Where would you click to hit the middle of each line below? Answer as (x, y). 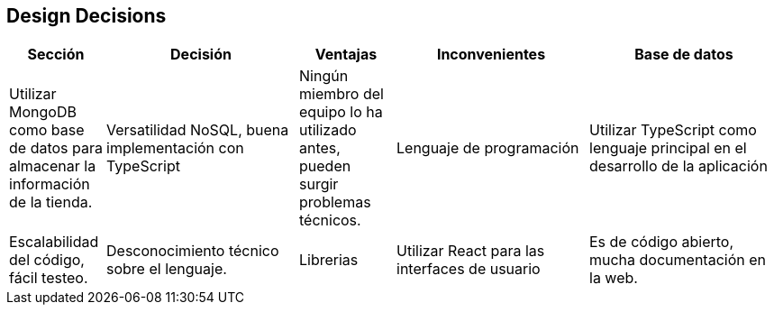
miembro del (341, 94)
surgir (319, 184)
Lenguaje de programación (488, 148)
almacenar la (53, 166)
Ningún (324, 76)
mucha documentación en (678, 260)
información (50, 184)
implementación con (175, 148)
